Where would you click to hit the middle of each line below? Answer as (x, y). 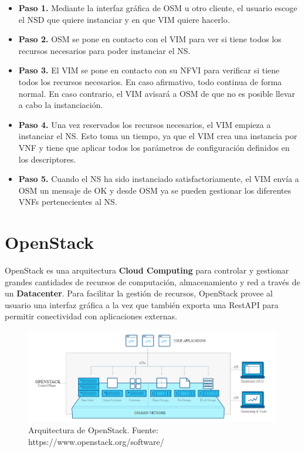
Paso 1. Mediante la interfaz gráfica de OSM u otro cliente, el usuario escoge (158, 8)
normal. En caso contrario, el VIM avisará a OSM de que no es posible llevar (157, 93)
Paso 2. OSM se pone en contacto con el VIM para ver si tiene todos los (150, 39)
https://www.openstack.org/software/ (96, 441)
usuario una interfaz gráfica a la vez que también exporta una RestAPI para (142, 304)
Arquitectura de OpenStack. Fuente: (93, 430)
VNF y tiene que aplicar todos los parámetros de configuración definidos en (154, 147)
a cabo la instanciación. (61, 105)
